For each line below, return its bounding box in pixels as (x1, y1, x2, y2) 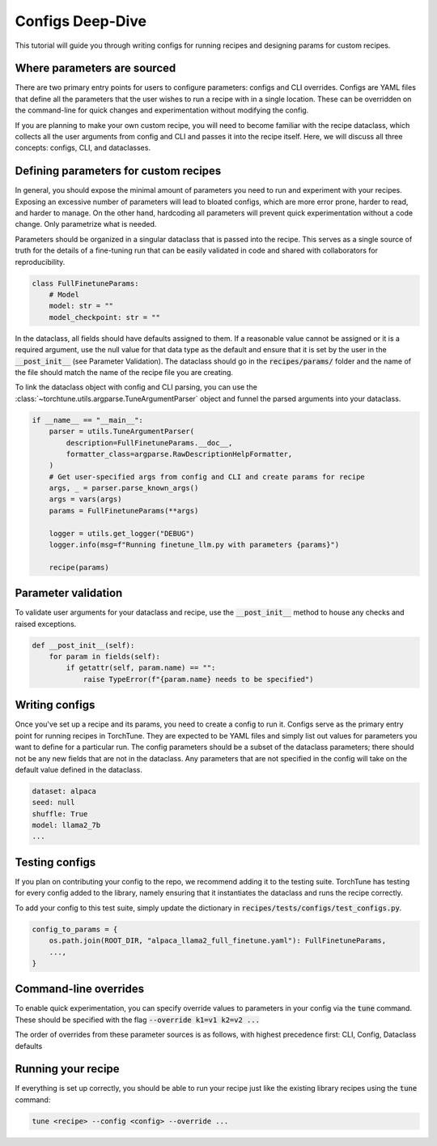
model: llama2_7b (32, 820, 101, 830)
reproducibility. (15, 257, 66, 266)
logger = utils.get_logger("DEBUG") (49, 529, 194, 538)
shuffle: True (32, 809, 88, 818)
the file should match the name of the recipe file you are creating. (15, 367, 234, 377)
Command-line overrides (15, 982, 145, 996)
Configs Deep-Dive (15, 12, 147, 30)
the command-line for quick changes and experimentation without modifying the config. (15, 105, 309, 115)
